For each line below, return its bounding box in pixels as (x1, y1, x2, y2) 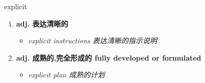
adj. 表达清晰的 (16, 18, 69, 29)
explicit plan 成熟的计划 (28, 69, 105, 80)
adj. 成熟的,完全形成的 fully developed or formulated (16, 52, 201, 63)
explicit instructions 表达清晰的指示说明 (28, 35, 157, 46)
